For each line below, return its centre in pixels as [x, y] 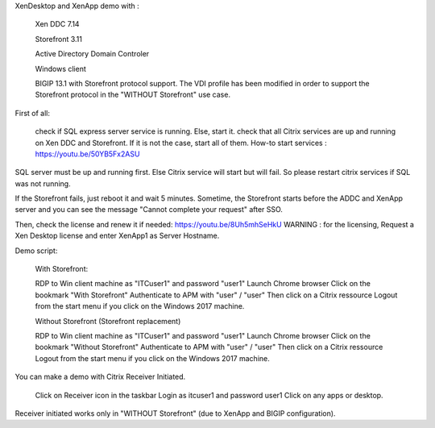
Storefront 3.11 [58, 39]
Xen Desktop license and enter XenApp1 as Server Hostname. [117, 236]
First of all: [33, 113]
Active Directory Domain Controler [92, 54]
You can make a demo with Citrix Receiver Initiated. [100, 377]
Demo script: [36, 251]
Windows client [60, 69]
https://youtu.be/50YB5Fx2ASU [87, 154]
